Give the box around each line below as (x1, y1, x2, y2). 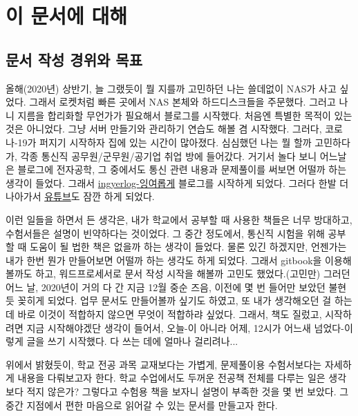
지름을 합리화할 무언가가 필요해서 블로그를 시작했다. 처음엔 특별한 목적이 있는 (17, 108, 352, 122)
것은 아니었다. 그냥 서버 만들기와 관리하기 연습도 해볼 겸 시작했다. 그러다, (6, 121, 322, 136)
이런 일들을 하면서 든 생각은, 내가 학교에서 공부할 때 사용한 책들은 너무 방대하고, (6, 212, 352, 226)
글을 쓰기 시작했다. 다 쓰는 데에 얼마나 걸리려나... (26, 334, 238, 348)
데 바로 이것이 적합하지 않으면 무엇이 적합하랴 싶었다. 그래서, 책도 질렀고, (6, 307, 322, 321)
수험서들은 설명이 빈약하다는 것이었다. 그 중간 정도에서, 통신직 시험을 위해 (6, 226, 325, 240)
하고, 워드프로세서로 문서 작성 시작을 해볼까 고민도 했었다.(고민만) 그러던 (35, 266, 350, 281)
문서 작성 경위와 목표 (6, 48, 143, 70)
